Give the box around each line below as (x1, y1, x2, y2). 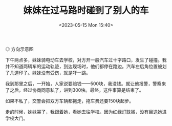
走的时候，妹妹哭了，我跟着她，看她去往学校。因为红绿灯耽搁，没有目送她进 (5, 109, 167, 115)
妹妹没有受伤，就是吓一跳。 (32, 70, 91, 76)
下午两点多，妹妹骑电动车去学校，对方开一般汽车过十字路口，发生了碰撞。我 (5, 57, 167, 63)
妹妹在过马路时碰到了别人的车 (23, 5, 149, 16)
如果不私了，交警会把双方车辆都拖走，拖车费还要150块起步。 (5, 98, 134, 104)
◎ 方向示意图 (5, 46, 34, 52)
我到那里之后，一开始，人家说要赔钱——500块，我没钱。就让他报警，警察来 (5, 80, 166, 87)
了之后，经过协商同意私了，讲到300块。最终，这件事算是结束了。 (5, 87, 144, 93)
